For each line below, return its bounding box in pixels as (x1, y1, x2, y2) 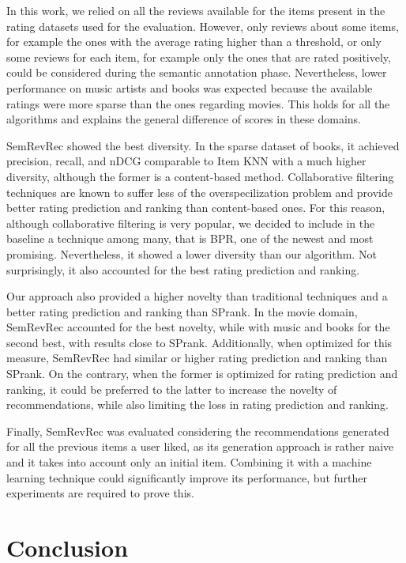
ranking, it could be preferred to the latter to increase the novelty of (6, 380, 337, 397)
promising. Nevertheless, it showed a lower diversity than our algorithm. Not (6, 245, 377, 262)
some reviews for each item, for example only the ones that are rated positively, (6, 48, 391, 65)
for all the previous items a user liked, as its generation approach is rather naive (6, 438, 394, 455)
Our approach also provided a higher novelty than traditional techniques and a (6, 288, 388, 304)
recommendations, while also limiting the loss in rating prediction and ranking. (6, 396, 389, 413)
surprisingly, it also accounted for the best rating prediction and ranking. (6, 261, 360, 278)
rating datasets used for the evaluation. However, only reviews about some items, (6, 17, 399, 34)
